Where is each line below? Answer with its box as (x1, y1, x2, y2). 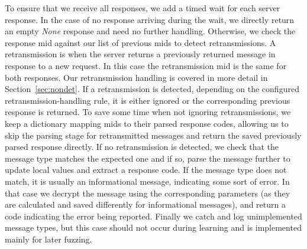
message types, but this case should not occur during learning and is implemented (5, 221, 302, 234)
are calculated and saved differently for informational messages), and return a (5, 198, 286, 211)
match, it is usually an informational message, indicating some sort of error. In (5, 175, 290, 187)
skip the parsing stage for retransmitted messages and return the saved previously (5, 129, 302, 141)
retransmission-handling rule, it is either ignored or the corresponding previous (5, 94, 290, 106)
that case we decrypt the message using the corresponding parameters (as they (5, 186, 290, 199)
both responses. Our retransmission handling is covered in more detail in (5, 71, 268, 83)
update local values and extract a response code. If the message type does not (5, 163, 287, 176)
